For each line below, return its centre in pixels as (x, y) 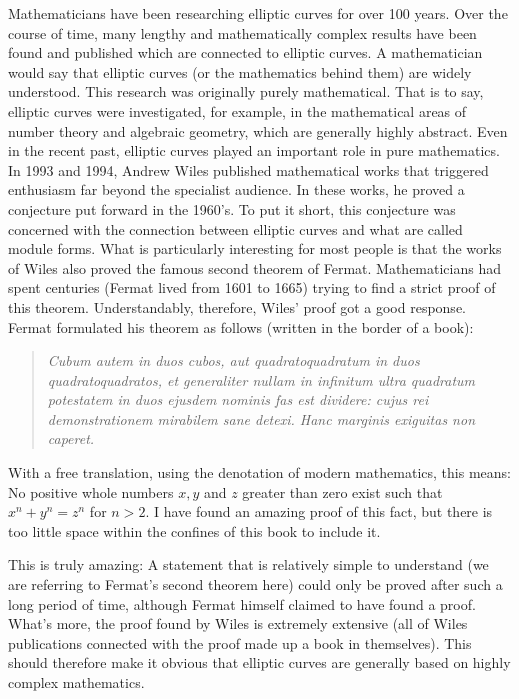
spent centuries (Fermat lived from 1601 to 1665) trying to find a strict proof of (252, 287)
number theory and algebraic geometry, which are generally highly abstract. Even (258, 130)
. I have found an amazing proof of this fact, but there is (319, 511)
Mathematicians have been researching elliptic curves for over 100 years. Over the (258, 13)
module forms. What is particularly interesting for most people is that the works (255, 248)
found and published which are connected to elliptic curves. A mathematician (245, 52)
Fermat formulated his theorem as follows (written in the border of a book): (241, 326)
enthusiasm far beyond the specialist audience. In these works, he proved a (236, 189)
